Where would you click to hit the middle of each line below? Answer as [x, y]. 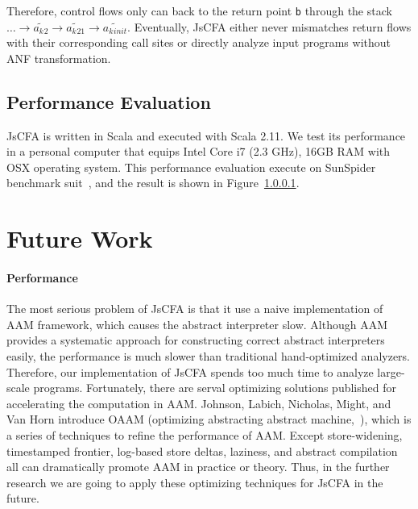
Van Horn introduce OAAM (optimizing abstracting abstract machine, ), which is [209, 419]
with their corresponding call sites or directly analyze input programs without [199, 42]
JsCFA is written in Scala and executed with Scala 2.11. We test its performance [206, 135]
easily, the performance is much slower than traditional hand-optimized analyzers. [209, 355]
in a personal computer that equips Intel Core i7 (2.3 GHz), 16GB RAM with [199, 151]
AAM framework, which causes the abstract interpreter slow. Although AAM [197, 324]
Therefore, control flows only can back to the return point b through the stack [199, 10]
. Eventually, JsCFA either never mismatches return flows [269, 26]
